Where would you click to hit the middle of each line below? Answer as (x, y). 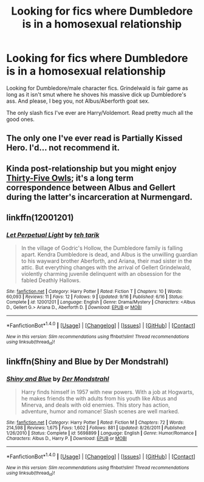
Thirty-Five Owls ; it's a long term (70, 178)
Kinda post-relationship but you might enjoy (92, 168)
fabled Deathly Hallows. (51, 280)
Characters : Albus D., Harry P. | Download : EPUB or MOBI (67, 439)
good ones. (21, 119)
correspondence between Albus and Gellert (91, 188)
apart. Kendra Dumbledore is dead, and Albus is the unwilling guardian (109, 255)
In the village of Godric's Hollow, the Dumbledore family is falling (102, 248)
